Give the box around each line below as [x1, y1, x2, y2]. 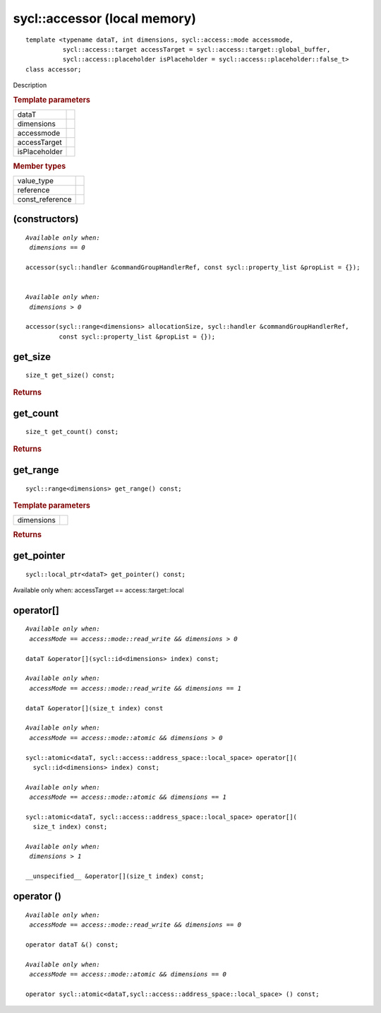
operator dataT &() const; [25, 940, 119, 949]
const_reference [17, 194, 72, 204]
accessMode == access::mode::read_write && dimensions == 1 [29, 684, 241, 692]
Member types [13, 161, 66, 171]
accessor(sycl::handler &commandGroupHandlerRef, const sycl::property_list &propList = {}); [25, 264, 361, 271]
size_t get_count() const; [25, 428, 119, 436]
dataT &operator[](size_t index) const [25, 704, 164, 712]
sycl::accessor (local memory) [13, 11, 197, 26]
